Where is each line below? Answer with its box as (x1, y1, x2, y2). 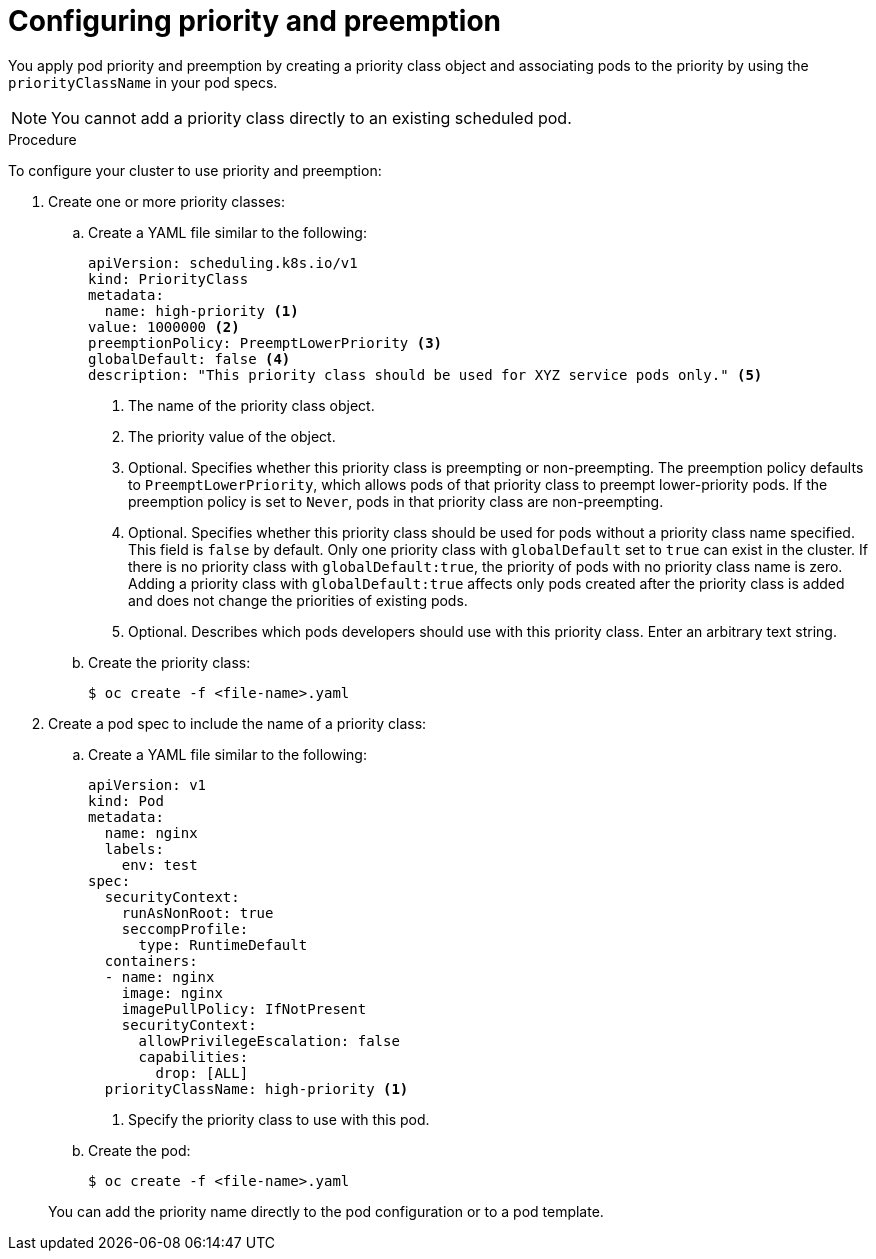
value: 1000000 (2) (88, 318, 240, 335)
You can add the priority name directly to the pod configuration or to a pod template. (48, 1202, 604, 1220)
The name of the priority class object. (128, 396, 375, 414)
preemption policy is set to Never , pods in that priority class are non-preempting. (128, 492, 664, 510)
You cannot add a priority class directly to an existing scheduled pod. (51, 107, 572, 128)
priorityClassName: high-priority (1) (104, 1080, 409, 1097)
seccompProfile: (121, 920, 249, 937)
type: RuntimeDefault (138, 936, 308, 953)
